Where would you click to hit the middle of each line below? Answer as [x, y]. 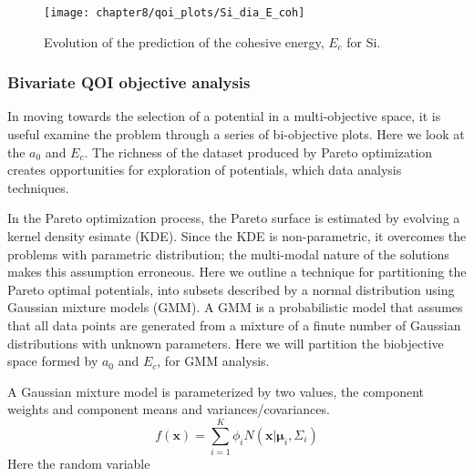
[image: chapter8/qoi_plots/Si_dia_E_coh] [175, 13]
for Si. [364, 41]
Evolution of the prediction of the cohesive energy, [184, 41]
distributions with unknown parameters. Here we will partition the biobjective [226, 343]
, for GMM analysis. [213, 361]
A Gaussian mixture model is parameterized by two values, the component [216, 391]
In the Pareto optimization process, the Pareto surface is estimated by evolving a [234, 218]
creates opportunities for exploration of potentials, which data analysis [205, 170]
